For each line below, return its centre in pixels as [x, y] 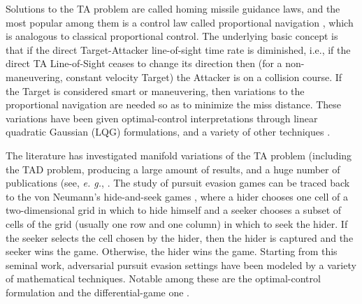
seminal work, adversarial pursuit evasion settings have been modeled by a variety [181, 265]
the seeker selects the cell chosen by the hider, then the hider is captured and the [180, 237]
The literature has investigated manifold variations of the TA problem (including [179, 155]
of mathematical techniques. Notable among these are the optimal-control [163, 278]
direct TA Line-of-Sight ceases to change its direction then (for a [144, 63]
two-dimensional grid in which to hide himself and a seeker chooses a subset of [174, 210]
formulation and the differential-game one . [97, 292]
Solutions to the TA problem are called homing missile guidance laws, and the [173, 8]
